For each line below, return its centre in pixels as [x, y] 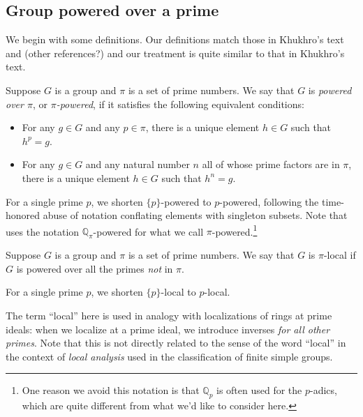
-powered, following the [269, 201]
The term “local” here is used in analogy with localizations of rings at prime [169, 315]
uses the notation [43, 231]
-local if [340, 255]
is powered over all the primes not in [95, 268]
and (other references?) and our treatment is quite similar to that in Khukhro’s [175, 53]
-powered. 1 [235, 230]
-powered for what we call [148, 231]
